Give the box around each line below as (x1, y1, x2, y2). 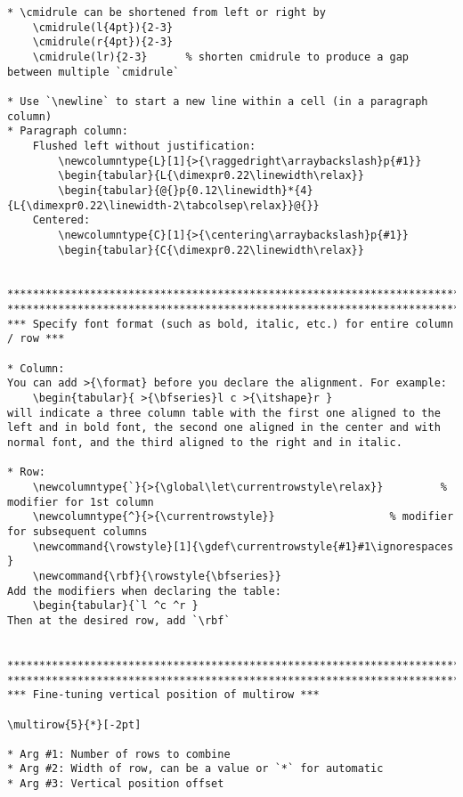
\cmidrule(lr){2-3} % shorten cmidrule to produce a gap (32, 50, 410, 63)
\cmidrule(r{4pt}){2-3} (32, 36, 174, 49)
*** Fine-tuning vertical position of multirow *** (7, 688, 320, 702)
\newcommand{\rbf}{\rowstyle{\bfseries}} (32, 569, 281, 582)
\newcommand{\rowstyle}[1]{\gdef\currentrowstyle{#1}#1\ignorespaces (32, 540, 454, 553)
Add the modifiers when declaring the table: (7, 584, 281, 598)
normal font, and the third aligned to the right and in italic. (7, 436, 402, 450)
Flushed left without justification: (32, 139, 256, 152)
